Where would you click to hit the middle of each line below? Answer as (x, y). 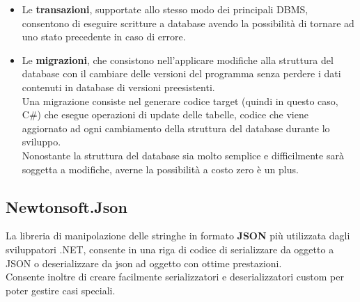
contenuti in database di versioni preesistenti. (118, 87)
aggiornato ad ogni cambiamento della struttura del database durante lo (176, 128)
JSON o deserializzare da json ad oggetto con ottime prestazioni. (144, 263)
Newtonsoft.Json (66, 206)
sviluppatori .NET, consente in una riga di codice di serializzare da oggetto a (170, 249)
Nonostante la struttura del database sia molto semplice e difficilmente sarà (183, 155)
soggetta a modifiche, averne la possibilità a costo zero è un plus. (160, 169)
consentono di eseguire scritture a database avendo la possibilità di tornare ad (188, 23)
